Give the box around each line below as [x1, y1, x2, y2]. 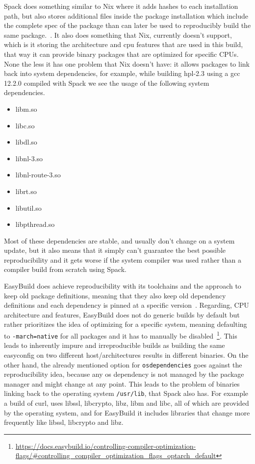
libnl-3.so [15, 153, 43, 163]
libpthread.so [15, 219, 55, 229]
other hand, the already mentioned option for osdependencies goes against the [4, 359, 242, 369]
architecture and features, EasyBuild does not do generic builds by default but [4, 309, 240, 319]
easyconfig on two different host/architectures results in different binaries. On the [4, 349, 249, 360]
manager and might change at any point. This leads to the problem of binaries [4, 378, 240, 389]
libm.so [15, 103, 37, 114]
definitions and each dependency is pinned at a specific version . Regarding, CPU [4, 300, 249, 310]
